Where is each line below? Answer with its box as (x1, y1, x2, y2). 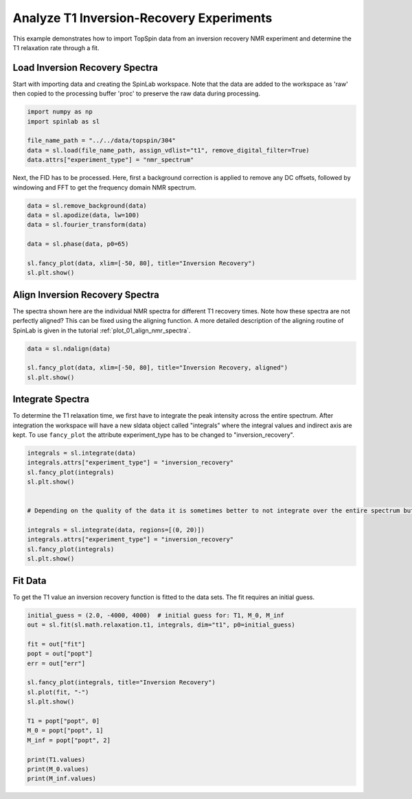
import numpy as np (27, 108, 93, 116)
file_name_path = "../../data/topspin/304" (27, 137, 176, 144)
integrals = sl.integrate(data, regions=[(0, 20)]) (27, 526, 205, 534)
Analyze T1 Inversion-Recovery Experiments (12, 10, 273, 25)
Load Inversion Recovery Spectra (12, 62, 158, 74)
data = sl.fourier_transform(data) (27, 221, 147, 229)
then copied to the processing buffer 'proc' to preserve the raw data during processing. (12, 89, 261, 98)
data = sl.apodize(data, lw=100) (27, 211, 140, 219)
